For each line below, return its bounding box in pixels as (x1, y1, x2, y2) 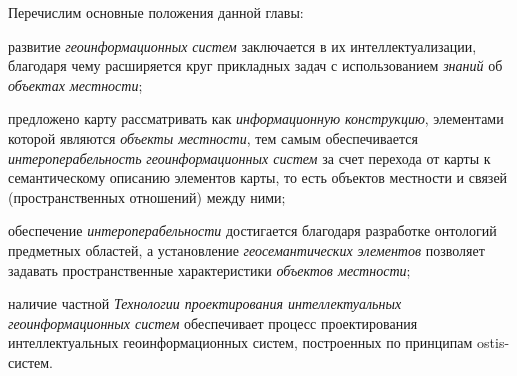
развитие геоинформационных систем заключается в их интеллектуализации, (8, 35, 477, 56)
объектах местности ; (8, 74, 143, 95)
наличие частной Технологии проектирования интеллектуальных (8, 293, 402, 314)
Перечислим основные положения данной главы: (8, 2, 304, 22)
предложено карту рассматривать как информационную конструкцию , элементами (8, 108, 504, 129)
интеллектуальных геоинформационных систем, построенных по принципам (8, 332, 473, 353)
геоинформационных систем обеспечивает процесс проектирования (8, 312, 418, 333)
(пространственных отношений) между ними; (8, 186, 286, 207)
